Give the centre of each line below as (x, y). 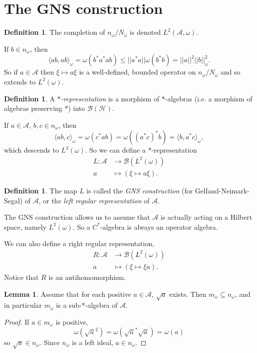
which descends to (32, 150)
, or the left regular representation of (94, 200)
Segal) (13, 200)
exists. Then (188, 294)
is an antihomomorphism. (87, 277)
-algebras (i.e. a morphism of (209, 98)
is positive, (72, 321)
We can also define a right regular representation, (79, 243)
